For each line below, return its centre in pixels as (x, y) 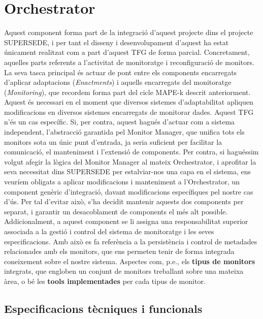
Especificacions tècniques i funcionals (103, 308)
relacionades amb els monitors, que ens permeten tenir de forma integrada (119, 251)
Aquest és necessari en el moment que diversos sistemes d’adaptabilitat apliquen (129, 102)
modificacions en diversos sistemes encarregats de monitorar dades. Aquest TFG (129, 111)
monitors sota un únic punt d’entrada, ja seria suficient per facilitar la (113, 141)
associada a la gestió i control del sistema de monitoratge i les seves (109, 231)
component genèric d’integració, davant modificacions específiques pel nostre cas (129, 191)
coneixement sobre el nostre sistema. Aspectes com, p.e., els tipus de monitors (130, 261)
